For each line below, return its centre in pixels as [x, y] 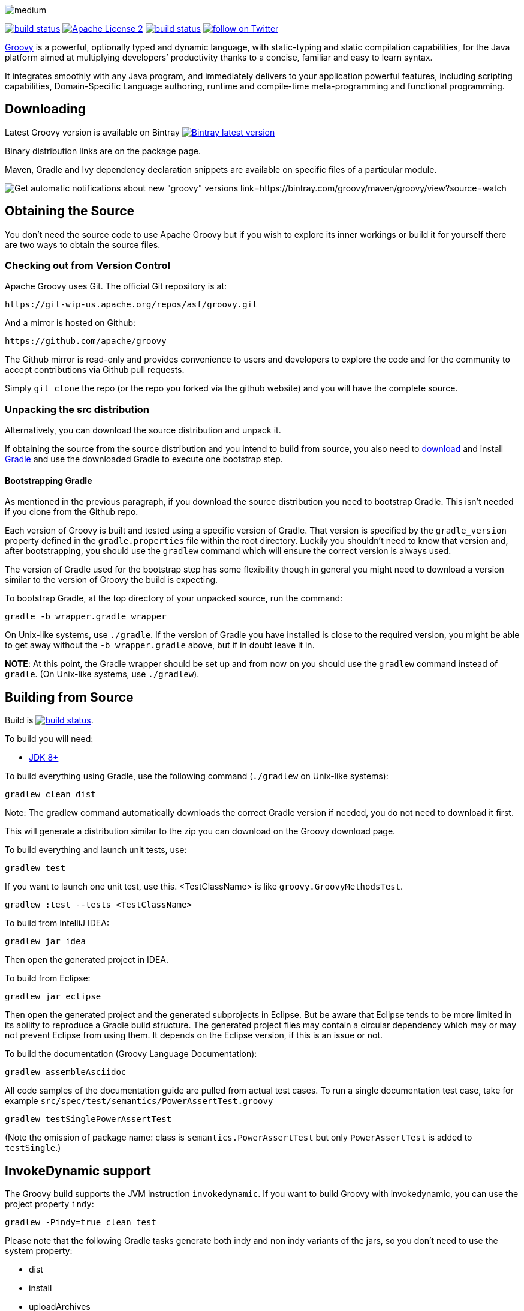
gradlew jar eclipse [53, 997]
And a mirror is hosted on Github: [70, 323]
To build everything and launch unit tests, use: [96, 850]
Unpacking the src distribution [77, 409]
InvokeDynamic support [78, 1171]
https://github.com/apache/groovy [86, 341]
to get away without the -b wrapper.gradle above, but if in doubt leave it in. [160, 645]
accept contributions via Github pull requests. [95, 370]
